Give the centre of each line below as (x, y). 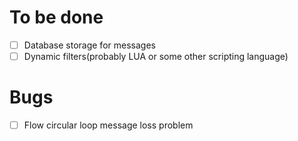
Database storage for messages (89, 45)
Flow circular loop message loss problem (108, 125)
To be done (56, 17)
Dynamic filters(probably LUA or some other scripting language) (156, 56)
